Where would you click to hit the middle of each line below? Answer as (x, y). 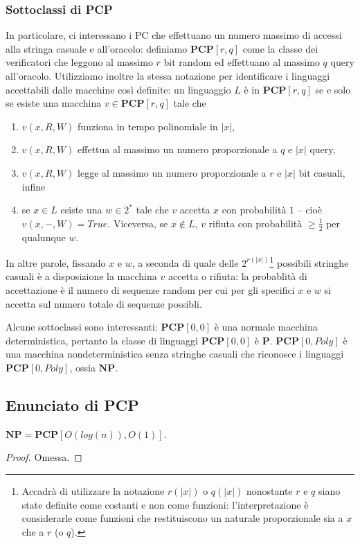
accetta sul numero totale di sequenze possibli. (104, 303)
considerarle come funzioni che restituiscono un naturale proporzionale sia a (182, 518)
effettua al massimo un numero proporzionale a (178, 149)
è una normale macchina (266, 327)
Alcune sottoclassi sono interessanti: (82, 327)
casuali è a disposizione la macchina (81, 276)
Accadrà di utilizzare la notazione (93, 490)
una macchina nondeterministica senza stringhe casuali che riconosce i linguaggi (175, 354)
